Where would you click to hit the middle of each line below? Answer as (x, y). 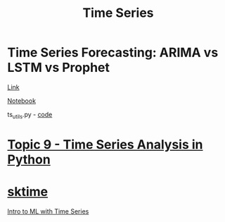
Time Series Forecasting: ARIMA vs (113, 53)
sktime (27, 192)
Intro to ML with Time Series (48, 211)
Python (29, 159)
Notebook (22, 101)
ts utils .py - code (30, 115)
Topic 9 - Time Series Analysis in (105, 144)
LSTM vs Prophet (59, 68)
